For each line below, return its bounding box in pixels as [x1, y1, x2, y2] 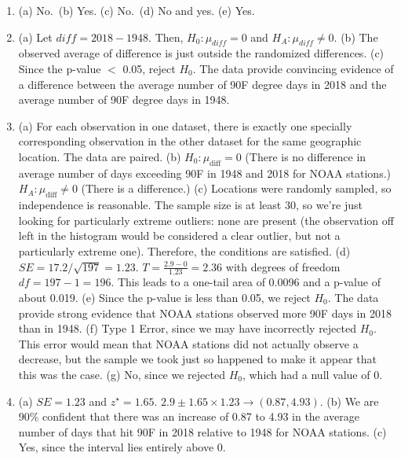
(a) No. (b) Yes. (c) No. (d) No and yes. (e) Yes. [18, 2, 255, 18]
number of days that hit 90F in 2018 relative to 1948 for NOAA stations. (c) [18, 423, 387, 440]
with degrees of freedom [225, 258, 341, 274]
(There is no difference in [245, 148, 366, 164]
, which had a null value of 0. [242, 366, 383, 382]
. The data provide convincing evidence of [192, 60, 394, 76]
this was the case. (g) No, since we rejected [18, 366, 225, 382]
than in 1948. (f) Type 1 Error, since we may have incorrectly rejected [18, 320, 357, 337]
